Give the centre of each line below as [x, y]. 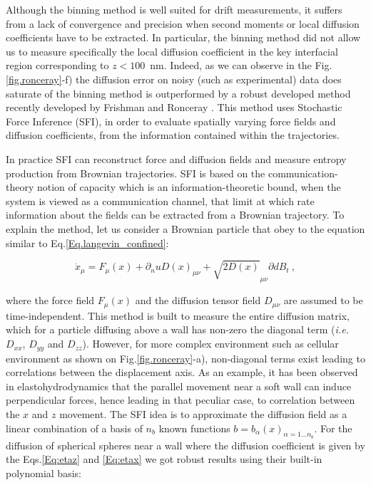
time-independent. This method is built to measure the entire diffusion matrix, [178, 315]
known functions [194, 428]
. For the [333, 428]
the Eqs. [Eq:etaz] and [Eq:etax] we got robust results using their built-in [164, 459]
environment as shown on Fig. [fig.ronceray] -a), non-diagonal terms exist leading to [185, 358]
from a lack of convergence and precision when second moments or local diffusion [183, 23]
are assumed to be [323, 300]
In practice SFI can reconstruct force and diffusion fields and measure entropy [176, 158]
